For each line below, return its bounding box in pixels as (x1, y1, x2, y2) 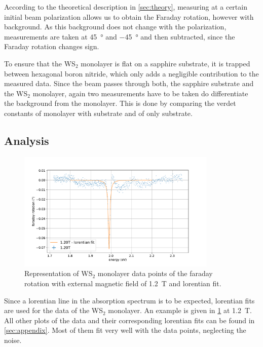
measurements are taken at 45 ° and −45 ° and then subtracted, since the (4, 31, 235, 42)
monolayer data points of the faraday (97, 268, 213, 279)
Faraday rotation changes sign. (4, 41, 99, 52)
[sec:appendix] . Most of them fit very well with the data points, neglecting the (4, 325, 246, 335)
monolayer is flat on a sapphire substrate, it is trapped (81, 58, 250, 68)
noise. (4, 334, 22, 345)
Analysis (4, 132, 49, 148)
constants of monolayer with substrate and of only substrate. (4, 107, 193, 118)
